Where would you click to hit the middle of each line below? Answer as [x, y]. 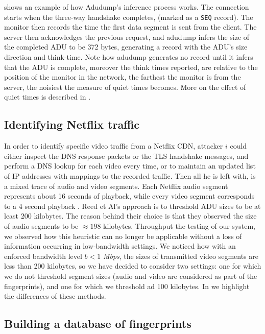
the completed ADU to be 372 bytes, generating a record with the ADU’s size [126, 47]
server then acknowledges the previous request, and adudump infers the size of [127, 37]
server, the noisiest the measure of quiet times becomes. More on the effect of [125, 87]
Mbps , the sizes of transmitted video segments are [181, 256]
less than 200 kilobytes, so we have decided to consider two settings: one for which [133, 266]
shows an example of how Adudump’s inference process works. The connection [127, 7]
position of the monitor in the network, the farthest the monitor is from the [123, 77]
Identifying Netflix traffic [72, 124]
